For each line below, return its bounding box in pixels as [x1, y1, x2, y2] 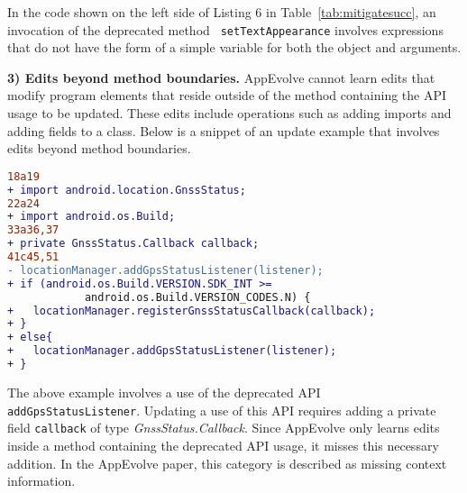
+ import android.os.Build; [7, 210, 176, 224]
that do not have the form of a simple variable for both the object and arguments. [7, 38, 462, 57]
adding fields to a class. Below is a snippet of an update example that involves [7, 121, 440, 140]
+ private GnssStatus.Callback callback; [7, 237, 260, 251]
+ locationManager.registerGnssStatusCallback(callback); [7, 304, 376, 317]
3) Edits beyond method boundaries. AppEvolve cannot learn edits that [7, 68, 435, 87]
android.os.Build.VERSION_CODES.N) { [84, 290, 311, 304]
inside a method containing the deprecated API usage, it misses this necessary [7, 435, 439, 454]
